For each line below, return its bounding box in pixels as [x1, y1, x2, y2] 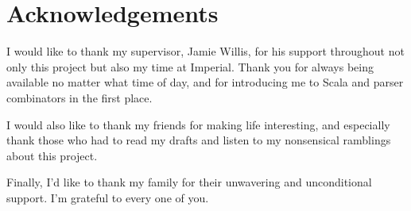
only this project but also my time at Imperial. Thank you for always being [6, 58, 374, 75]
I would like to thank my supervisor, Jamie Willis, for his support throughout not [6, 43, 405, 59]
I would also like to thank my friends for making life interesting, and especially [6, 116, 390, 132]
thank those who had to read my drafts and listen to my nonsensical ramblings [6, 132, 391, 148]
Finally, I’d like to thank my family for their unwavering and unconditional [6, 174, 372, 190]
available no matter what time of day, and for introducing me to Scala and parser [6, 74, 404, 90]
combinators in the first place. [6, 89, 153, 105]
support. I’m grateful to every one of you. [6, 189, 209, 205]
